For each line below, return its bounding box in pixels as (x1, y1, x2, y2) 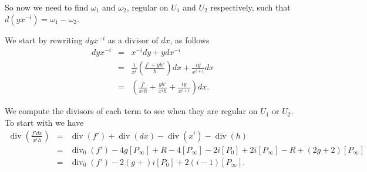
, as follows (170, 33, 210, 46)
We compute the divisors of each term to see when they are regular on (5, 105, 258, 117)
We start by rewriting (5, 33, 83, 46)
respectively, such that (210, 1, 291, 13)
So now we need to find (5, 1, 89, 13)
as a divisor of (107, 33, 159, 46)
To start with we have (5, 116, 84, 128)
